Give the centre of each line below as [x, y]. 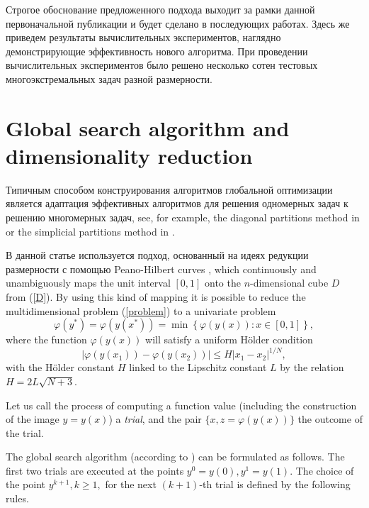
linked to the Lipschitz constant [198, 367]
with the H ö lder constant [60, 367]
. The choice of [322, 470]
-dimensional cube [289, 283]
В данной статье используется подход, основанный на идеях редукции [157, 255]
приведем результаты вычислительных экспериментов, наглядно [143, 37]
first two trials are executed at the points [95, 470]
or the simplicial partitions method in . [90, 231]
